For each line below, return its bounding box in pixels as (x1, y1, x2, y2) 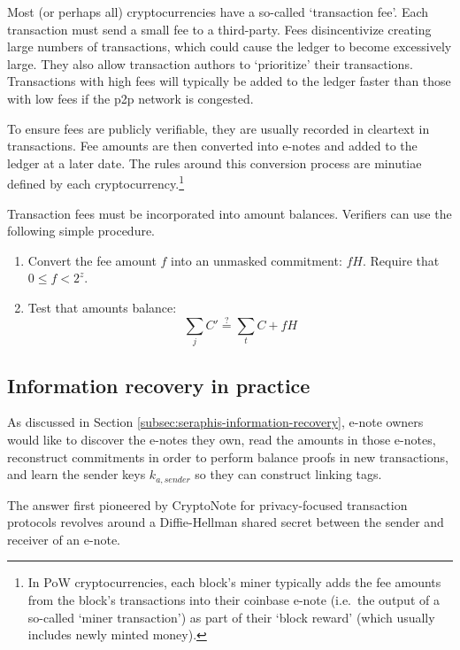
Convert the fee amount (27, 251, 157, 269)
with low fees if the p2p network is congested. (7, 89, 254, 107)
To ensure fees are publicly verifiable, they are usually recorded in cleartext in (7, 119, 430, 137)
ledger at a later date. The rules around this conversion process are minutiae (7, 153, 422, 172)
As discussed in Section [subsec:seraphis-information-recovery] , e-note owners (7, 413, 424, 431)
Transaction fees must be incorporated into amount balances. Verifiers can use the (7, 204, 452, 222)
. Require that (363, 251, 440, 269)
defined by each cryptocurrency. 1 (7, 172, 185, 192)
